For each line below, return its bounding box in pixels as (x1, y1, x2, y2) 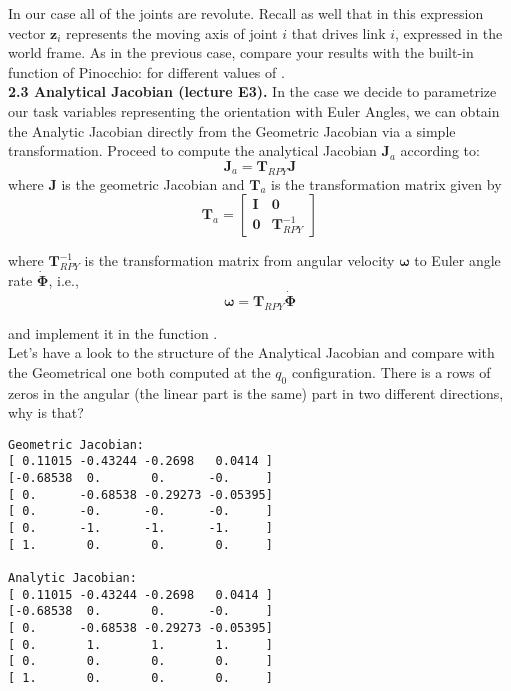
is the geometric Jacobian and (61, 173, 245, 194)
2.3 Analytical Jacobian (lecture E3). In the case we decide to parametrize (8, 81, 497, 102)
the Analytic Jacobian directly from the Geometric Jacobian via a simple (8, 120, 456, 141)
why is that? (8, 402, 84, 423)
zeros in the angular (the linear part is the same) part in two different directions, (8, 382, 504, 403)
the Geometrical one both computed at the (8, 361, 271, 382)
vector (8, 22, 46, 43)
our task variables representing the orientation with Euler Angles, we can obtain (8, 100, 500, 121)
